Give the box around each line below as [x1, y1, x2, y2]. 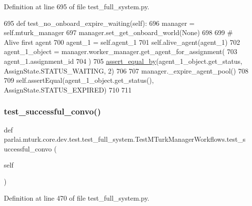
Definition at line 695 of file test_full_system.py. [4, 1, 150, 11]
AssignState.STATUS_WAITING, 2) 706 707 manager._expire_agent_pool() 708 [4, 65, 249, 75]
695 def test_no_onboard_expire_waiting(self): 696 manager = [4, 18, 195, 28]
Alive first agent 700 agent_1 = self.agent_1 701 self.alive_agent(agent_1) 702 [4, 37, 240, 47]
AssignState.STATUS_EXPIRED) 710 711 [4, 84, 132, 94]
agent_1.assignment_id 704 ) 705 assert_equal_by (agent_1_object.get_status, [4, 56, 242, 66]
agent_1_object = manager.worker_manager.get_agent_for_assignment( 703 [4, 46, 237, 56]
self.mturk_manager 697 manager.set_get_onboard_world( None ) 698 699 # [4, 27, 233, 37]
